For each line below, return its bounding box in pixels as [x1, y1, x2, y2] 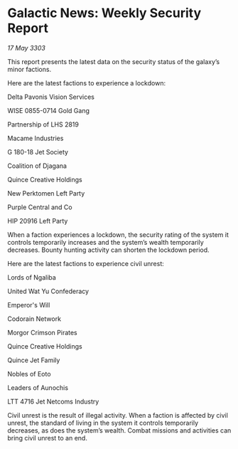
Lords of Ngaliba [7, 273, 57, 282]
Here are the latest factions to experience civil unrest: [7, 259, 165, 268]
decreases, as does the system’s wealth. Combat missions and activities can [7, 426, 232, 435]
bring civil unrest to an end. [7, 433, 87, 442]
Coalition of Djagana [7, 162, 67, 170]
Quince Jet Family [7, 356, 60, 364]
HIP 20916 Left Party [7, 216, 68, 225]
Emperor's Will [7, 300, 50, 309]
